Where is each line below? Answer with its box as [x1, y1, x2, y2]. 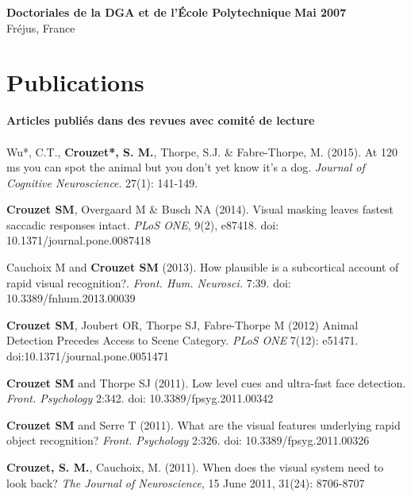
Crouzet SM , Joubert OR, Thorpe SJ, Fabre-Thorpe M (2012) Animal [6, 316, 359, 333]
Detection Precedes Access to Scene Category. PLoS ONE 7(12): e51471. [6, 332, 359, 349]
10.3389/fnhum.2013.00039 [6, 290, 136, 306]
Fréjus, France [6, 19, 75, 36]
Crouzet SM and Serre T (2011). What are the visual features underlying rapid [6, 416, 401, 433]
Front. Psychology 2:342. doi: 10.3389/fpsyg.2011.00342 [6, 390, 274, 406]
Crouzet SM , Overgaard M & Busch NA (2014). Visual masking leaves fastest [6, 201, 394, 218]
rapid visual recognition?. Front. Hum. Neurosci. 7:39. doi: [6, 274, 291, 291]
